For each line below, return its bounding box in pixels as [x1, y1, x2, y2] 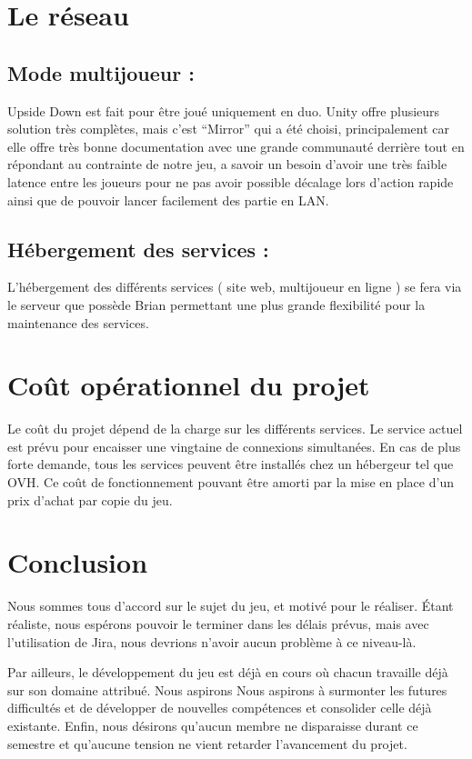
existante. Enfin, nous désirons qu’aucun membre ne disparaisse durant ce [7, 715, 418, 734]
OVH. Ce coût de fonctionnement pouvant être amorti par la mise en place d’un [7, 473, 454, 492]
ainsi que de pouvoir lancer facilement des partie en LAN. [7, 190, 329, 209]
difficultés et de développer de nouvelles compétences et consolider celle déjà [7, 698, 432, 717]
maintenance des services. [7, 313, 149, 332]
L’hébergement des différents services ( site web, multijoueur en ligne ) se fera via [7, 277, 462, 296]
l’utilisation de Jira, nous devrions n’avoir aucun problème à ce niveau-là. [7, 632, 417, 651]
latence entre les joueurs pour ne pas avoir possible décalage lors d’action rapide [7, 172, 454, 191]
